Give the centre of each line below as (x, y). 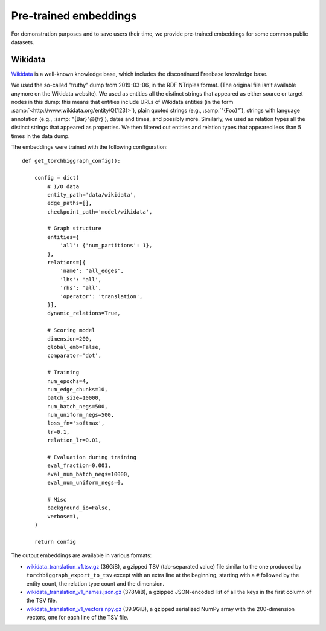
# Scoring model (71, 330)
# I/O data (63, 186)
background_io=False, (79, 508)
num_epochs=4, (68, 381)
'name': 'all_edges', (92, 271)
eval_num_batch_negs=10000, (89, 474)
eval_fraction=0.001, (79, 466)
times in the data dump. (40, 136)
